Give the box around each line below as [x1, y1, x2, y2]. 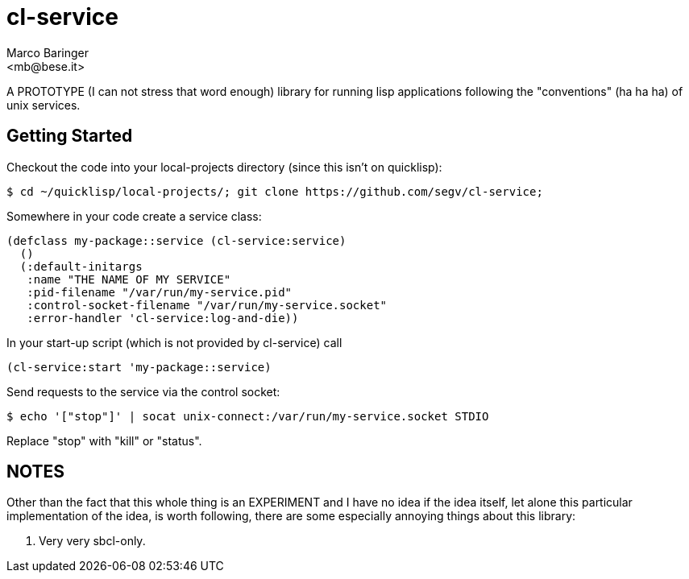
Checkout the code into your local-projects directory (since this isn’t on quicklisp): [6, 159, 442, 174]
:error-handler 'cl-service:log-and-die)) [27, 311, 299, 325]
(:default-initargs [19, 259, 143, 273]
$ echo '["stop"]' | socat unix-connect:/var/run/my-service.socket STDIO [6, 409, 489, 423]
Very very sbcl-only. [39, 534, 146, 548]
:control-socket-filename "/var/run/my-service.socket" [27, 298, 388, 312]
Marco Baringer [6, 45, 89, 60]
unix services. [6, 97, 81, 112]
